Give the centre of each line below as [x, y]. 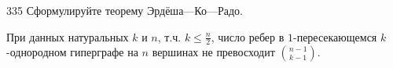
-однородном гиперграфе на [72, 52]
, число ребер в [248, 36]
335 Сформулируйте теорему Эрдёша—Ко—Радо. [125, 10]
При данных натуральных [68, 36]
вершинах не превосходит [213, 52]
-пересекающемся [335, 36]
